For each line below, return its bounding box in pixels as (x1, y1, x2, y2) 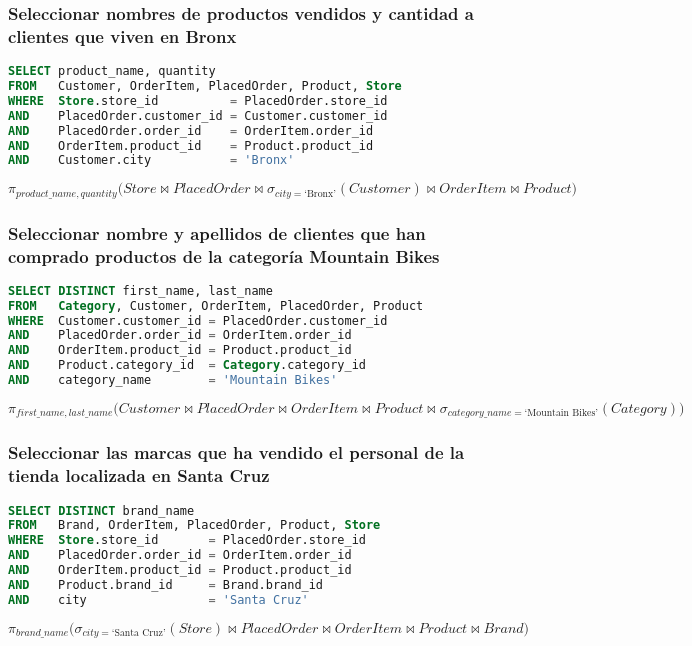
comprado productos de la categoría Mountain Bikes (8, 243, 440, 268)
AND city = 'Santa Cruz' (8, 592, 309, 607)
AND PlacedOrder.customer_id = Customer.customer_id (8, 108, 388, 123)
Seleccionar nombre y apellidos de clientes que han (8, 220, 426, 245)
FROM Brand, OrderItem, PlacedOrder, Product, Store (8, 518, 381, 533)
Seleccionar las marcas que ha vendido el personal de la (8, 440, 465, 465)
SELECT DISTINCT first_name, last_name (8, 283, 273, 298)
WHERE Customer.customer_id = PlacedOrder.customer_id (8, 313, 388, 328)
